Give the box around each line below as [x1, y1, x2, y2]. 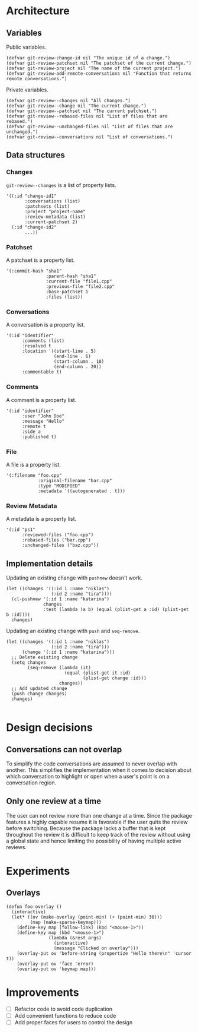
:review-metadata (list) [24, 214, 86, 220]
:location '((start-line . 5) [21, 349, 96, 354]
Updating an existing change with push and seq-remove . [6, 627, 140, 634]
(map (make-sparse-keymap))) [30, 919, 102, 925]
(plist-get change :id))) [82, 675, 147, 681]
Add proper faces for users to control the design [14, 1018, 133, 1025]
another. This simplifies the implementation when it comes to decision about [6, 766, 192, 773]
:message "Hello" [21, 418, 65, 424]
